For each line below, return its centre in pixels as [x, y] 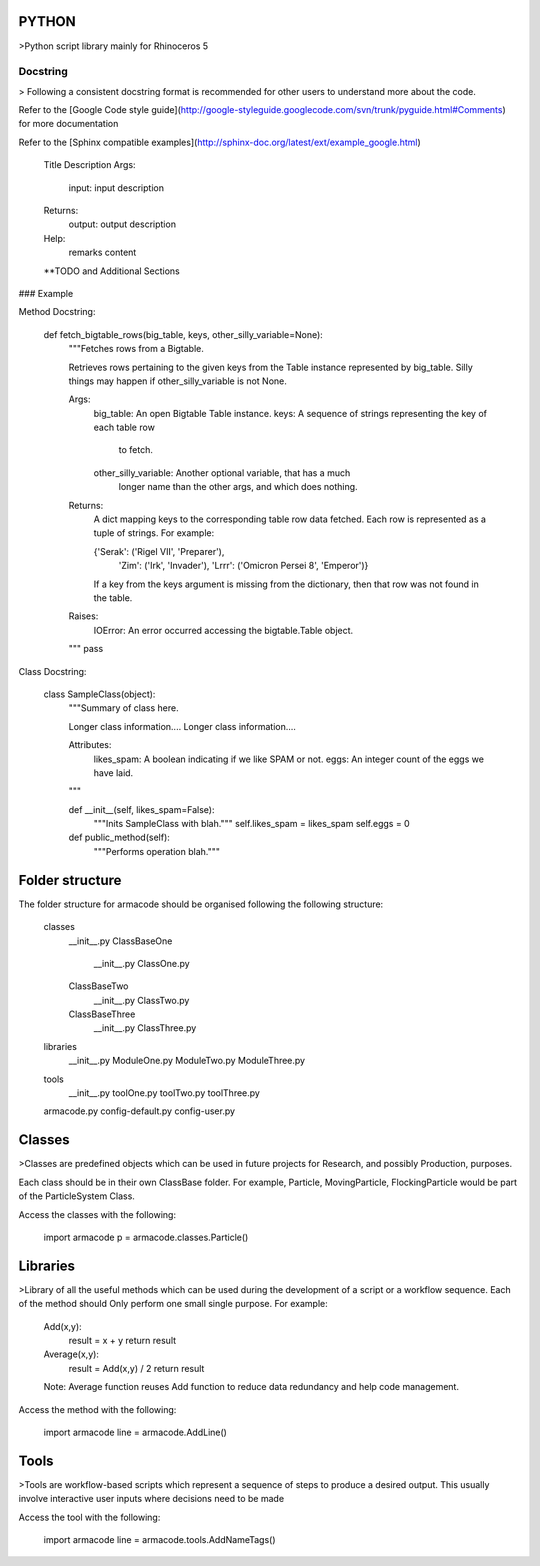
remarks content [102, 252]
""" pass [86, 649]
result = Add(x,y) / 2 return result [136, 1368]
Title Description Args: [89, 165]
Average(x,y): [71, 1354]
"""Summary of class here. [123, 708]
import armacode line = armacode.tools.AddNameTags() [159, 1540]
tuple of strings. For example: [154, 533]
